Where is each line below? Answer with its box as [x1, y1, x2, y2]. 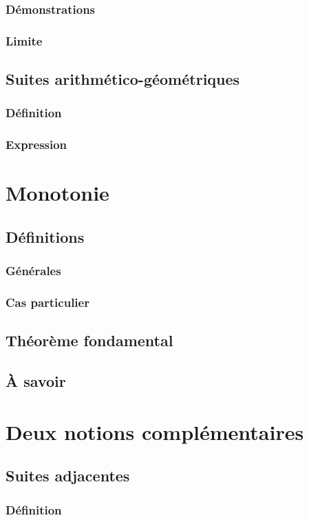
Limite [6, 32, 43, 49]
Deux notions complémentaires [6, 417, 304, 446]
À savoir [6, 370, 66, 392]
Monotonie [6, 179, 109, 207]
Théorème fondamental [6, 330, 173, 351]
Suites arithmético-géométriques [6, 68, 240, 90]
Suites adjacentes [6, 465, 130, 486]
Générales [6, 262, 61, 279]
